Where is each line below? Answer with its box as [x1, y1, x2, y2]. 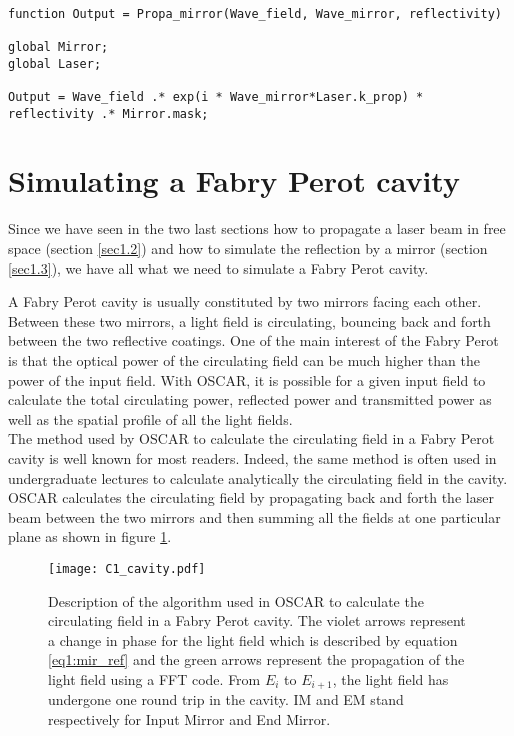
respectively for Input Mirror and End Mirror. [48, 708, 331, 729]
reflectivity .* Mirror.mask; [8, 106, 209, 121]
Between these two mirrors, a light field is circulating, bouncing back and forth [8, 310, 491, 331]
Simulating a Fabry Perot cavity [8, 160, 460, 201]
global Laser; [8, 56, 102, 71]
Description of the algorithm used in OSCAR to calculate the [48, 590, 424, 611]
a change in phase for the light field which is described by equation [48, 629, 458, 650]
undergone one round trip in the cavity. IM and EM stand [48, 689, 404, 710]
